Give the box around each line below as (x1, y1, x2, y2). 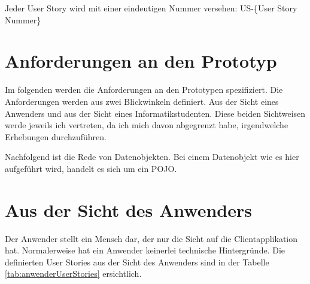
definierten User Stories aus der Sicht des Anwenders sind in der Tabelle (5, 255, 269, 268)
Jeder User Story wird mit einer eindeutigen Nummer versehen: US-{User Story (5, 2, 297, 14)
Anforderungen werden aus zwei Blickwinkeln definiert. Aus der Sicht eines (5, 95, 279, 107)
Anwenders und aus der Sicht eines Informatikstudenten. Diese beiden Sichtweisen (5, 107, 306, 119)
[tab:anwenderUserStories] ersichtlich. (5, 267, 142, 280)
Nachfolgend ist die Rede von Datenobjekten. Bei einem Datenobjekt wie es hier (5, 150, 299, 163)
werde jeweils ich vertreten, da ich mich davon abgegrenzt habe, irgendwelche (5, 119, 288, 131)
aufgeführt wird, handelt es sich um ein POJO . (5, 162, 177, 174)
